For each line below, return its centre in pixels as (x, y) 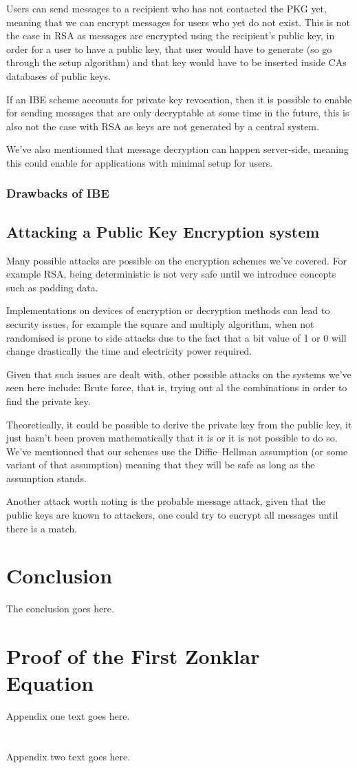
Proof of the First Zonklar (133, 656)
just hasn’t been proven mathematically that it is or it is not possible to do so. (172, 438)
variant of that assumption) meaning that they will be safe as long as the (161, 465)
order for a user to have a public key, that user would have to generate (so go (169, 49)
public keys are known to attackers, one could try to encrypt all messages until (172, 515)
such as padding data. (52, 287)
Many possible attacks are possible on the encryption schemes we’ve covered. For (177, 260)
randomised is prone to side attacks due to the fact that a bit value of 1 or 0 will (176, 337)
